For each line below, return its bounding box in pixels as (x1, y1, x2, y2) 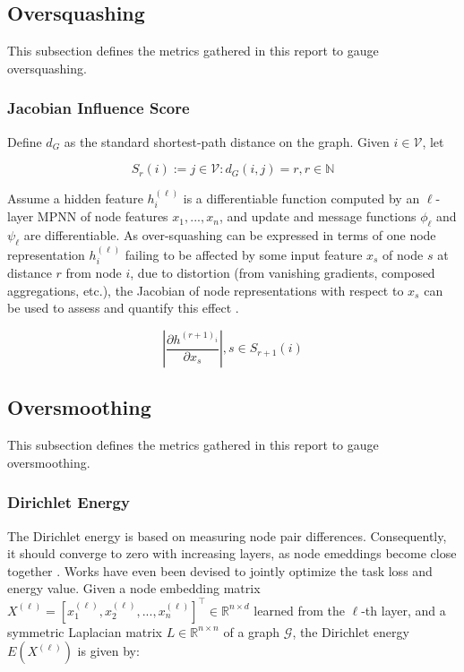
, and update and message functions (219, 207, 417, 226)
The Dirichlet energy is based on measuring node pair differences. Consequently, (7, 526, 447, 545)
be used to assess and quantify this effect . (7, 298, 239, 317)
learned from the (253, 600, 345, 619)
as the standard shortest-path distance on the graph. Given (64, 132, 390, 151)
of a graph (223, 622, 280, 641)
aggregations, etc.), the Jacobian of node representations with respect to (7, 280, 404, 299)
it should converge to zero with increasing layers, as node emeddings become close (7, 544, 457, 563)
